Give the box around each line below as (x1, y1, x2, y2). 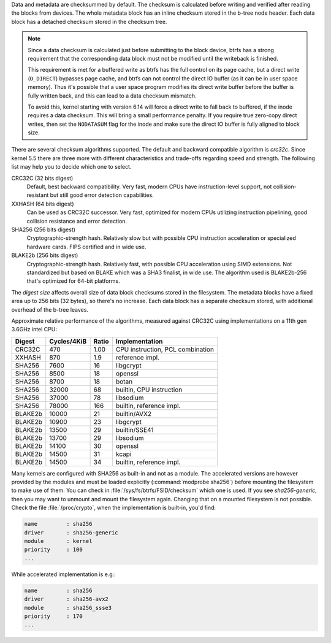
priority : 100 (24, 546, 83, 553)
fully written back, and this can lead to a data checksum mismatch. (28, 92, 197, 99)
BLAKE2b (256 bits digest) (11, 252, 78, 259)
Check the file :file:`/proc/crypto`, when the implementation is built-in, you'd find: (11, 504, 216, 512)
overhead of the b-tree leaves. (11, 306, 89, 313)
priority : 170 (24, 612, 83, 620)
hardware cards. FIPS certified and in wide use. (26, 243, 146, 250)
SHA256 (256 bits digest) (11, 226, 76, 233)
